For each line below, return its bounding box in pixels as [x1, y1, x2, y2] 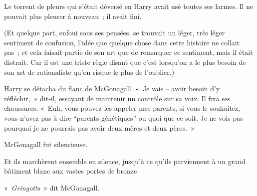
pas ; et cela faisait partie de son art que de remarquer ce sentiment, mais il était [4, 47, 253, 57]
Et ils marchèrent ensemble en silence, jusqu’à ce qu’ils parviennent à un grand [4, 156, 246, 166]
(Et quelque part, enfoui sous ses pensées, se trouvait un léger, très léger [4, 27, 225, 38]
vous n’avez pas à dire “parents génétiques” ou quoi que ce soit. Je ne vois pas [4, 112, 243, 123]
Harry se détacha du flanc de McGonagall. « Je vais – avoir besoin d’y [4, 83, 220, 94]
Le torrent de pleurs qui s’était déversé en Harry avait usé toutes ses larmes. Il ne [4, 1, 254, 11]
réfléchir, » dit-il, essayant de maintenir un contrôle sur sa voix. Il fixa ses [4, 93, 231, 103]
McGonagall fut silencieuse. [4, 139, 88, 150]
